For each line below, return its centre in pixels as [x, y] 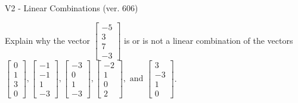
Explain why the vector [47, 40]
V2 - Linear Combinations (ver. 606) [72, 8]
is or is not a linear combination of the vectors [209, 40]
